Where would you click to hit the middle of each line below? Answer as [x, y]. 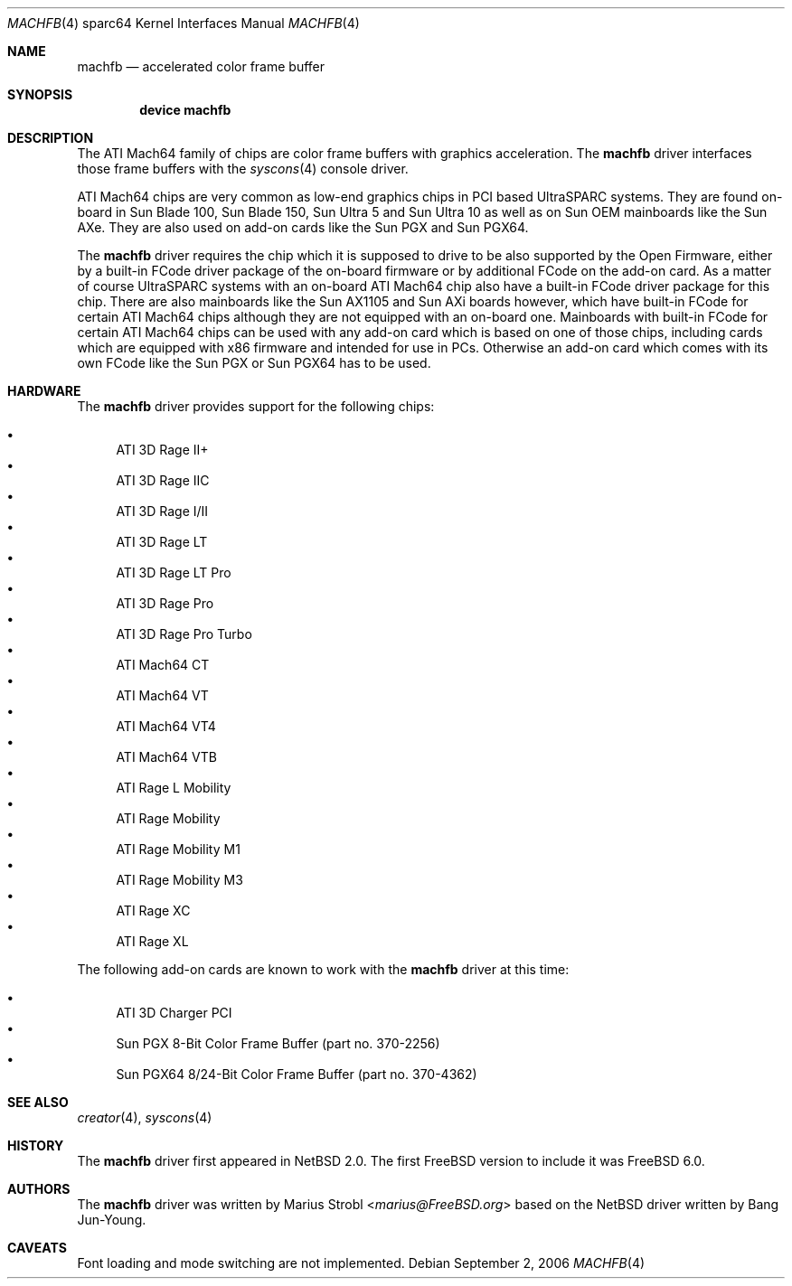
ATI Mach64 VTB [166, 757]
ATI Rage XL [152, 941]
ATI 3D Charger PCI [174, 1013]
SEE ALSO [38, 1102]
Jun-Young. [112, 1220]
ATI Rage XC [153, 911]
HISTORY [36, 1145]
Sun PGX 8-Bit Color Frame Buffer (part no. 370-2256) [278, 1043]
